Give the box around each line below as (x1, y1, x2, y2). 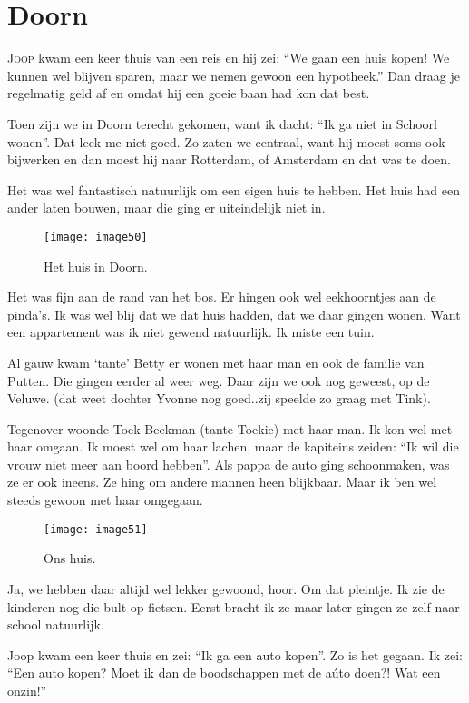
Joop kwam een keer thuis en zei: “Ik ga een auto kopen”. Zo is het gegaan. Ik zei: (7, 645, 463, 664)
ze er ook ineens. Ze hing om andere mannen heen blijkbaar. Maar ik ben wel (7, 472, 437, 491)
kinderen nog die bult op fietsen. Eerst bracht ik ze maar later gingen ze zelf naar (7, 597, 460, 616)
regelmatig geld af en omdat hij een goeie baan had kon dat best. (7, 84, 370, 103)
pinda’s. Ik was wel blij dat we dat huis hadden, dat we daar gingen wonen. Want (7, 304, 461, 323)
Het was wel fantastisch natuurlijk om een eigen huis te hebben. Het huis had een (7, 180, 460, 199)
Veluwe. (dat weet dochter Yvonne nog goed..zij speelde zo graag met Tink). (7, 389, 431, 408)
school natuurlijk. (7, 615, 104, 634)
